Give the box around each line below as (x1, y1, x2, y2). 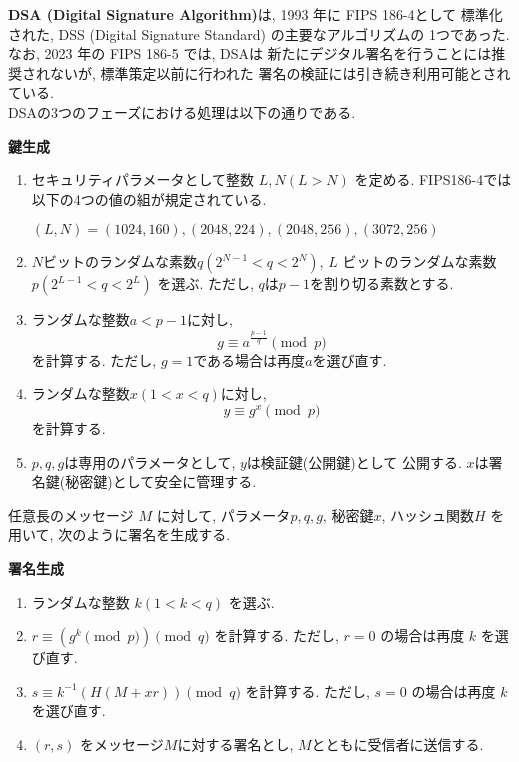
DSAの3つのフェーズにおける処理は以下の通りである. (8, 101, 356, 122)
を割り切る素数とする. (309, 273, 454, 294)
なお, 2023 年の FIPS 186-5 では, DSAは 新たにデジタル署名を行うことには (8, 43, 492, 64)
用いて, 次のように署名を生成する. (8, 524, 231, 545)
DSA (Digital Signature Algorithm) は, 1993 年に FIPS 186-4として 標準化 (8, 4, 503, 24)
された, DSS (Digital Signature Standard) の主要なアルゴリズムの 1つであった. (8, 23, 510, 44)
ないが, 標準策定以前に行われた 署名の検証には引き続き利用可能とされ (49, 62, 511, 83)
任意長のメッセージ (8, 504, 134, 525)
